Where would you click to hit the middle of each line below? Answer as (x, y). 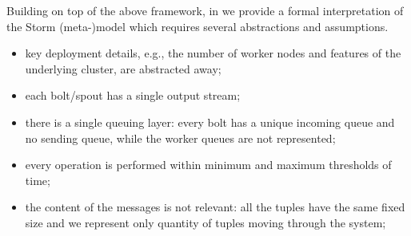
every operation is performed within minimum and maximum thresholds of (208, 165)
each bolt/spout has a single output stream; (133, 95)
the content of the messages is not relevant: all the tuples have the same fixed (215, 207)
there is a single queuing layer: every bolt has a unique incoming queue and (210, 122)
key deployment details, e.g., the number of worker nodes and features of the (213, 53)
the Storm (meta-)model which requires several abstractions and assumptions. (198, 26)
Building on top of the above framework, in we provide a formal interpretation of (205, 10)
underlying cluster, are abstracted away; (123, 68)
